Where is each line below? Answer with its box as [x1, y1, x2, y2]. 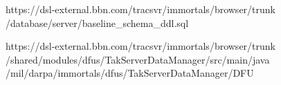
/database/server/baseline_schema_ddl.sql [6, 15, 189, 30]
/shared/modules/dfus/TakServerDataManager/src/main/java [6, 52, 270, 66]
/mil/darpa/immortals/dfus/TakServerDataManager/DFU [6, 66, 254, 80]
